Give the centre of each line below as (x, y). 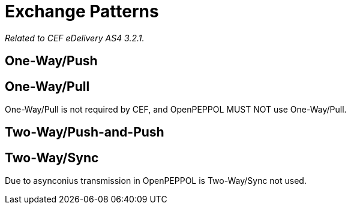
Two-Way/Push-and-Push (85, 132)
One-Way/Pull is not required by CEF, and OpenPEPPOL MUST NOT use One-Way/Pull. (176, 110)
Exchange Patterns (82, 11)
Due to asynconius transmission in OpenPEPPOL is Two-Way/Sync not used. (156, 181)
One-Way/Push (51, 61)
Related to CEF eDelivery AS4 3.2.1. (75, 38)
